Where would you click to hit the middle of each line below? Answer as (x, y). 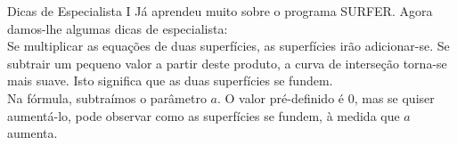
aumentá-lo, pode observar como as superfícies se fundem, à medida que (204, 115)
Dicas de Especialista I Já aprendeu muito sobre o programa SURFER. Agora (220, 11)
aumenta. (33, 133)
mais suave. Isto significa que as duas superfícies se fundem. (170, 81)
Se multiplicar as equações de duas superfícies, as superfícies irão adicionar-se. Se (228, 46)
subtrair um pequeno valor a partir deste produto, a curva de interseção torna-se (227, 63)
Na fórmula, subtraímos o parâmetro (107, 97)
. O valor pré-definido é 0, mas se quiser (326, 97)
